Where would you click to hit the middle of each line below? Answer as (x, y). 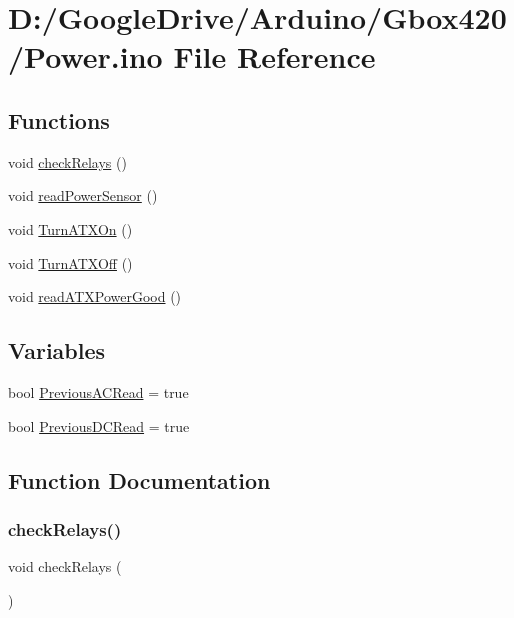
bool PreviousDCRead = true (99, 425)
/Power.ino (85, 56)
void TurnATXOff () (70, 262)
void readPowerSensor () (83, 195)
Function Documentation (139, 479)
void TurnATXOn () (70, 228)
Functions (59, 119)
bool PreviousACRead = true (98, 391)
